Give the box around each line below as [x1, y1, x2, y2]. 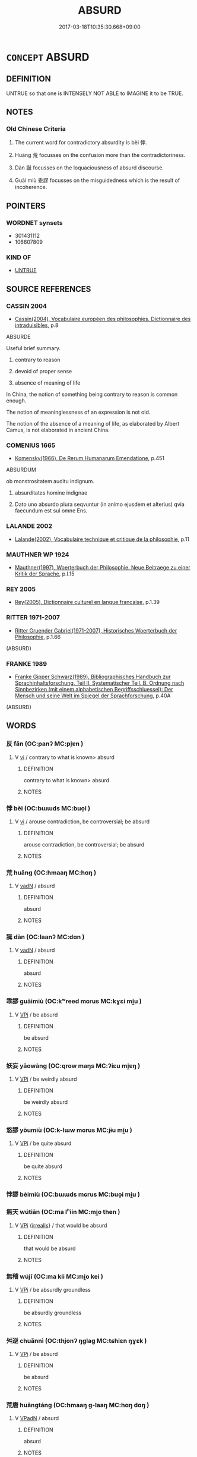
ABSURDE [6, 333, 31, 341]
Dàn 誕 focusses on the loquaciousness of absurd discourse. [14, 164, 164, 171]
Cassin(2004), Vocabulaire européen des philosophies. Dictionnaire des [14, 316, 191, 323]
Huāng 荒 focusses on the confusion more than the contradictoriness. [14, 152, 186, 159]
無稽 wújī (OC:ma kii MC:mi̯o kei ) [6, 1272, 104, 1280]
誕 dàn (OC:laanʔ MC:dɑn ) [6, 933, 85, 941]
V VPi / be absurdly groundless [14, 1286, 91, 1293]
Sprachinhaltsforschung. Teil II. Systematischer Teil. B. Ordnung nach [14, 679, 185, 687]
